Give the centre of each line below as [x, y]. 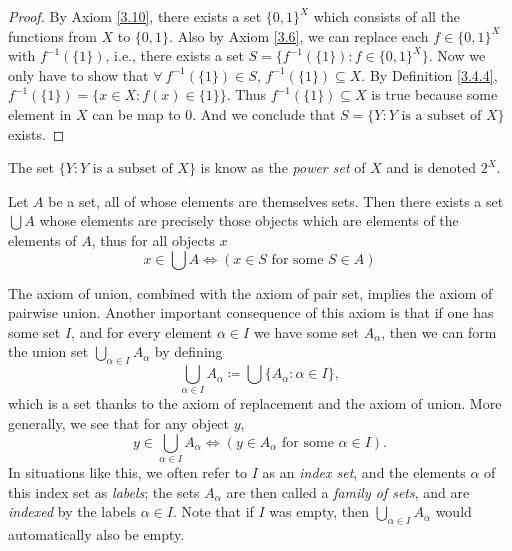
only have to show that [78, 74]
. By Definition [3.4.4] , [429, 74]
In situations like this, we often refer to [128, 471]
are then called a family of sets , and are [348, 491]
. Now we [457, 55]
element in [40, 113]
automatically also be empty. [96, 533]
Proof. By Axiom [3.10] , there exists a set [135, 16]
